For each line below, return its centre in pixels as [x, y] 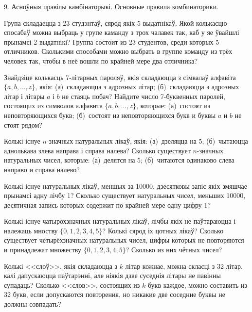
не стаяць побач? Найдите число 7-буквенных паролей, [144, 96]
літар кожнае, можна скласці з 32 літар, [184, 266]
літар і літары [24, 96]
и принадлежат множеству [43, 250]
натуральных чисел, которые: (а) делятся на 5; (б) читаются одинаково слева [119, 160]
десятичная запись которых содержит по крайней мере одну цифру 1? [108, 205]
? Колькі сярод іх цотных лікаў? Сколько [163, 230]
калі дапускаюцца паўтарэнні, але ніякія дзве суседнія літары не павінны [112, 275]
